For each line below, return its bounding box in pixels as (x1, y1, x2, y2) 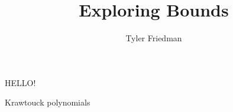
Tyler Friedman (125, 32, 182, 44)
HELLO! (5, 76, 36, 88)
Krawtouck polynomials (5, 96, 90, 108)
